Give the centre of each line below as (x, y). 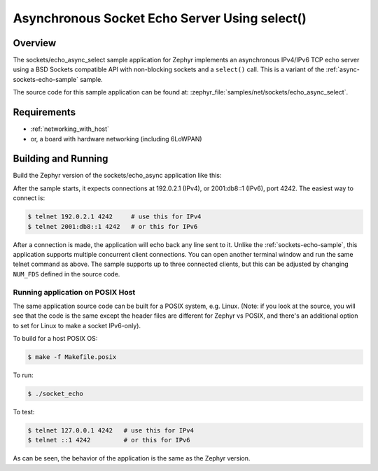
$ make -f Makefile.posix (72, 357)
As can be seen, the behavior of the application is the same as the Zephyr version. (132, 458)
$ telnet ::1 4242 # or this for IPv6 (109, 440)
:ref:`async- (343, 69)
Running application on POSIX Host (74, 292)
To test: (24, 412)
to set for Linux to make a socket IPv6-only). (77, 325)
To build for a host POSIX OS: (55, 339)
